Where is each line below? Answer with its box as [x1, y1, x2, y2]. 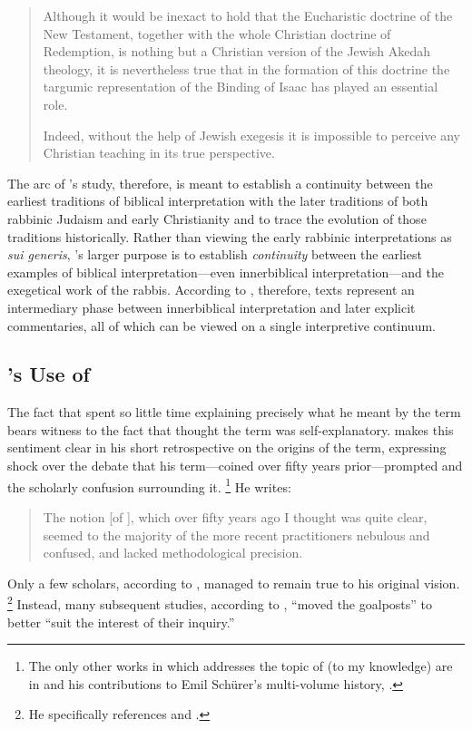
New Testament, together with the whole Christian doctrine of [43, 24, 391, 43]
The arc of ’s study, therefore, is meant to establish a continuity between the [7, 173, 433, 192]
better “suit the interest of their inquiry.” [7, 612, 235, 631]
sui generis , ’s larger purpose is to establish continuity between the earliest [7, 245, 422, 264]
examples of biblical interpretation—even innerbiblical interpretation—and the [7, 262, 445, 281]
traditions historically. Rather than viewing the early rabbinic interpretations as [7, 227, 452, 246]
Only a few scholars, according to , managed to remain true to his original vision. [7, 573, 460, 592]
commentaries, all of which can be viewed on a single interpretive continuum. [7, 316, 436, 335]
